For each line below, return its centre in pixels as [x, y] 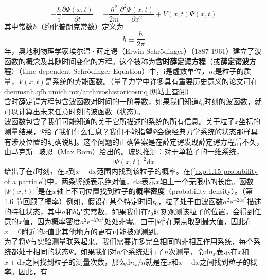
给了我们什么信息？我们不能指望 [99, 131]
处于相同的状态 [43, 251]
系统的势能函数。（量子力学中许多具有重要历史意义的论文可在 [155, 81]
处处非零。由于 [129, 221]
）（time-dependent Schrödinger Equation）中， [87, 71]
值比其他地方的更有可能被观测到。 [105, 231]
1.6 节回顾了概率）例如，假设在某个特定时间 [78, 201]
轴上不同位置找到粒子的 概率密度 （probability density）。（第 [155, 191]
